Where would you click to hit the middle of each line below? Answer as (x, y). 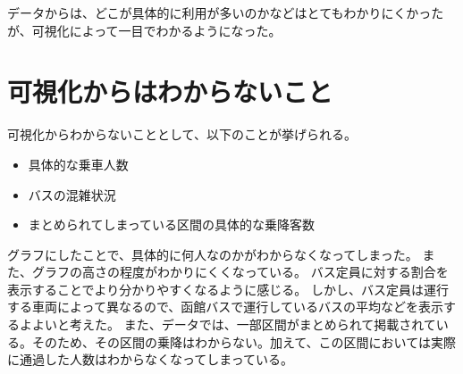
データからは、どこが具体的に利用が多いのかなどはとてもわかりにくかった (226, 12)
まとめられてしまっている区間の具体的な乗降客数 (172, 224)
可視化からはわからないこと (170, 91)
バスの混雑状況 (72, 194)
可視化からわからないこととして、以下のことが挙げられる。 (182, 134)
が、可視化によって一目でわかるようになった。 (144, 30)
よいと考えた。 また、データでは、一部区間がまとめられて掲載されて (234, 324)
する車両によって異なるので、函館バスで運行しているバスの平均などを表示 (225, 307)
